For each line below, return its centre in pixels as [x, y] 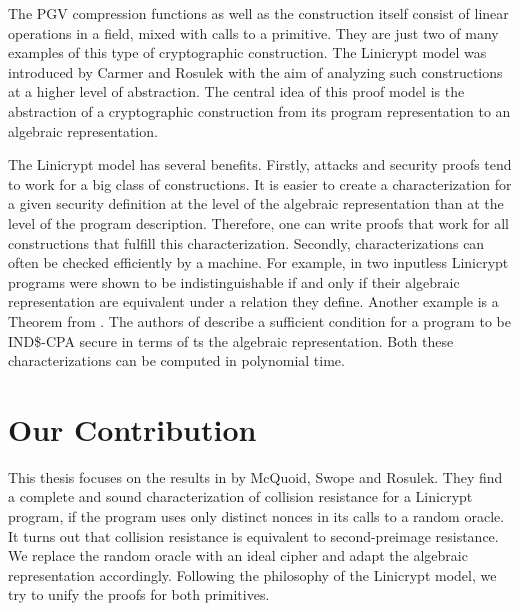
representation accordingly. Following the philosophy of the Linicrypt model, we [252, 574]
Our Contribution [132, 428]
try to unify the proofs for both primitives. [139, 594]
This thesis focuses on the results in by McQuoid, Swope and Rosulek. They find [255, 476]
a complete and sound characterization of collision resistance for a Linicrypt [240, 496]
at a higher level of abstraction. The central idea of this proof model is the [236, 91]
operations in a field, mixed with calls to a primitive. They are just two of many [253, 32]
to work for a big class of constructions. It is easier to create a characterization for [260, 183]
